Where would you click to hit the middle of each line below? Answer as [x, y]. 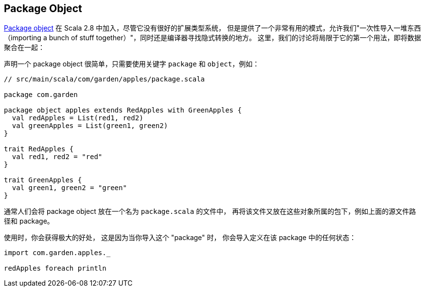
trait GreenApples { [43, 180]
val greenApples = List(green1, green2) [90, 126]
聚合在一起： [24, 48]
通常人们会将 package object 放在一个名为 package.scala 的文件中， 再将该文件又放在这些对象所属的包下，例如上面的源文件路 [210, 211]
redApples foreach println [55, 268]
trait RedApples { [39, 149]
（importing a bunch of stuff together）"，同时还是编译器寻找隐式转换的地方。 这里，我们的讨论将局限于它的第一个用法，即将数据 [212, 38]
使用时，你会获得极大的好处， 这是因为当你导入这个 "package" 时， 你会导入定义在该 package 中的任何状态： [180, 238]
